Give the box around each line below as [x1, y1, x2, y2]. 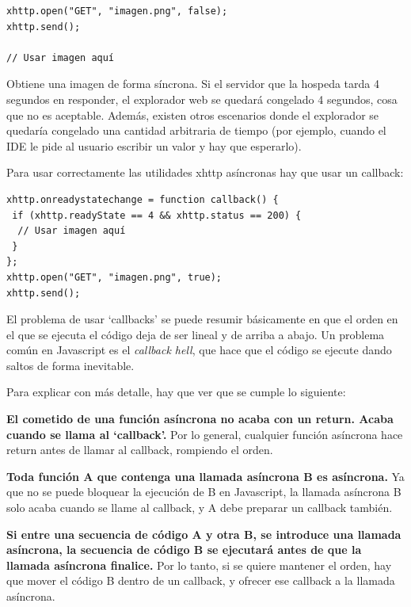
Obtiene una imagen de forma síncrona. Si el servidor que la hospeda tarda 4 [6, 75, 380, 92]
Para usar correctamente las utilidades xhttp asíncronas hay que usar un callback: [6, 164, 404, 181]
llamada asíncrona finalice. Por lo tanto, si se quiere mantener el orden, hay [6, 556, 392, 573]
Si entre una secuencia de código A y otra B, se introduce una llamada [6, 525, 401, 542]
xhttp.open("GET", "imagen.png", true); [6, 271, 223, 283]
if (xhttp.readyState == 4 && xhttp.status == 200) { [12, 209, 302, 221]
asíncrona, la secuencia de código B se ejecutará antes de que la [6, 541, 362, 558]
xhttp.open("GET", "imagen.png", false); [6, 6, 228, 17]
